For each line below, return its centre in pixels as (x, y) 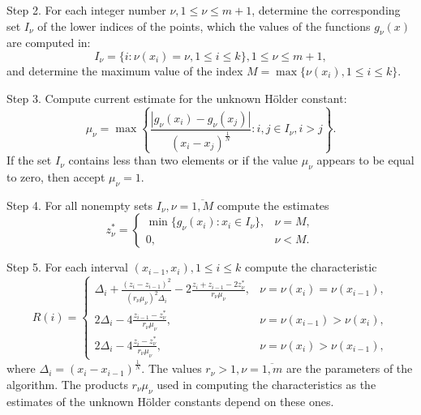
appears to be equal (365, 160)
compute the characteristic (311, 267)
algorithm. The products (67, 384)
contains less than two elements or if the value (183, 160)
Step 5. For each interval (67, 267)
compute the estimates (273, 205)
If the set (29, 160)
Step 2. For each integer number (86, 10)
